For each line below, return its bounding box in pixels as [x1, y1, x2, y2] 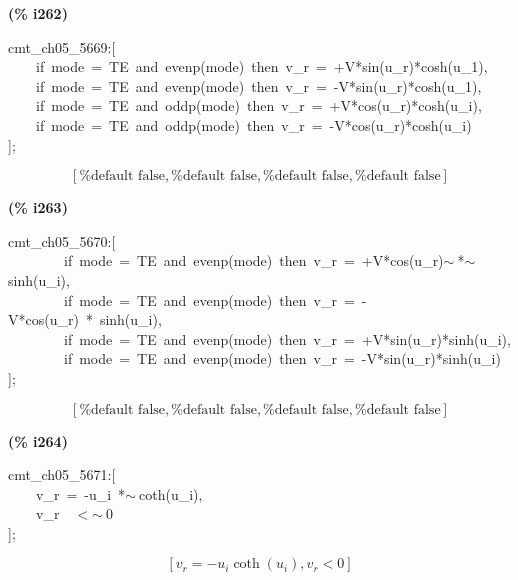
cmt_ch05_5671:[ [8, 464, 116, 485]
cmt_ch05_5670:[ [8, 230, 116, 251]
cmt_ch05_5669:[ [8, 36, 116, 57]
